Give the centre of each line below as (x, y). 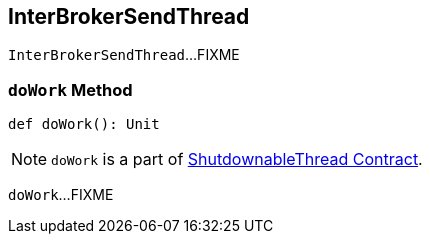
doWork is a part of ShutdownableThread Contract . (237, 159)
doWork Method (70, 89)
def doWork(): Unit (84, 124)
